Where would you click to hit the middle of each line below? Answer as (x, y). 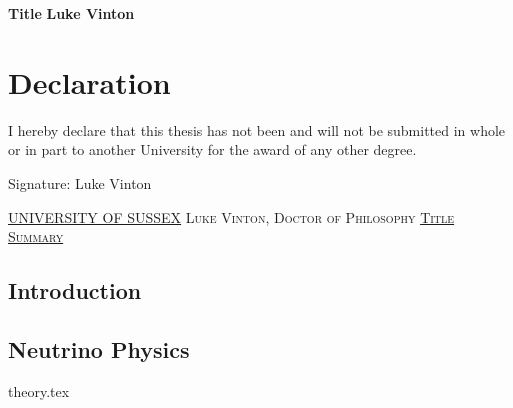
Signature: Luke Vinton (80, 182)
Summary (36, 236)
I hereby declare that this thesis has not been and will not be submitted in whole (257, 129)
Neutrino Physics (99, 348)
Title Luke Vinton (71, 13)
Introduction (75, 290)
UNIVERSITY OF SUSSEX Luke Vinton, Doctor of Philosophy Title (231, 216)
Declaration (89, 81)
